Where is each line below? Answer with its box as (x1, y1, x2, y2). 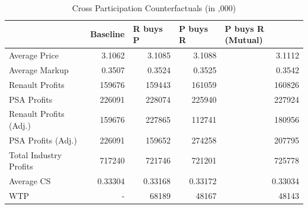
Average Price (9, 49, 59, 61)
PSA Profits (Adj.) (9, 133, 77, 146)
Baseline (90, 28, 125, 40)
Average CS (9, 175, 51, 187)
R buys (133, 22, 163, 34)
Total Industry (9, 148, 62, 161)
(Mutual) (224, 34, 263, 46)
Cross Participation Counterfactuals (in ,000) (72, 2, 236, 14)
